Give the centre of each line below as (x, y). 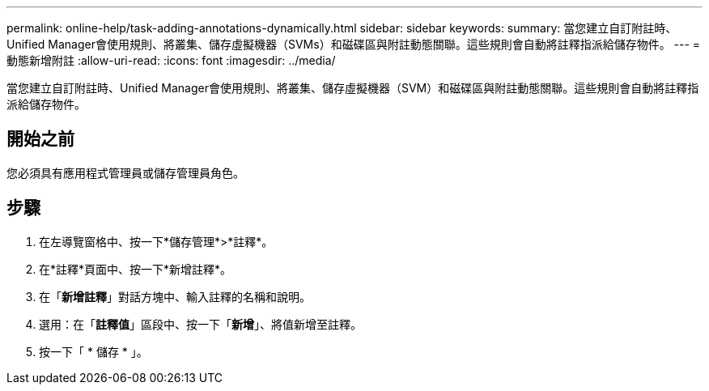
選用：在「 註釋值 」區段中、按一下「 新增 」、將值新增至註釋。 (200, 324)
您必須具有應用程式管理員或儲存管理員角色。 (125, 172)
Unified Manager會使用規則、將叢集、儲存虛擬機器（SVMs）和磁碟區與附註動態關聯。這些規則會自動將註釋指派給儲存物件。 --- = (354, 44)
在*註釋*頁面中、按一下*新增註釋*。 (136, 269)
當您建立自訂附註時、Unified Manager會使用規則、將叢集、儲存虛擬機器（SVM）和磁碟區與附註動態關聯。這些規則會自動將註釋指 (353, 88)
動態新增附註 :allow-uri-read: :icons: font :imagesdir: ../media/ (171, 60)
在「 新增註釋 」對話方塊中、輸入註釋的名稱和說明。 (175, 296)
